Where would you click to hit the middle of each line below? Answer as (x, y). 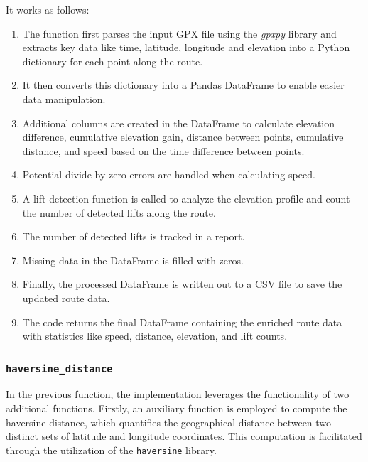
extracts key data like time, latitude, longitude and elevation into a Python (186, 47)
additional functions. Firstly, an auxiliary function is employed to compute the (177, 408)
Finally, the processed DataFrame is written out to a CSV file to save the (182, 284)
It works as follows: (48, 9)
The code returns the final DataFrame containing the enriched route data (182, 322)
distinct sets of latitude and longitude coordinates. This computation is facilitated (184, 436)
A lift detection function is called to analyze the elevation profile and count (186, 198)
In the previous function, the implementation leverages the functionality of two (178, 394)
